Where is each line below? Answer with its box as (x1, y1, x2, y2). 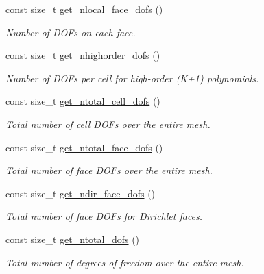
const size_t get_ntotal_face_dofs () (5, 140, 163, 154)
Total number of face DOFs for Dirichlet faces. (5, 209, 203, 223)
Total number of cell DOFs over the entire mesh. (5, 116, 211, 131)
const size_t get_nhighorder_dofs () (5, 48, 160, 62)
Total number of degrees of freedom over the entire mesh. (5, 255, 244, 269)
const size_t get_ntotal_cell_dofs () (5, 94, 160, 108)
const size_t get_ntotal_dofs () (5, 232, 140, 246)
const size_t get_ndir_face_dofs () (5, 186, 156, 200)
